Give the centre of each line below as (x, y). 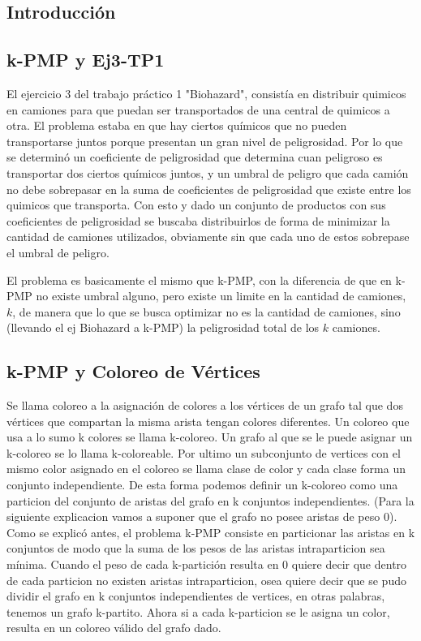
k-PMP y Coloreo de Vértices (133, 371)
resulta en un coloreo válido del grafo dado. (114, 628)
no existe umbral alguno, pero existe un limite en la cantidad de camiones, (221, 296)
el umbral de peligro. (58, 252)
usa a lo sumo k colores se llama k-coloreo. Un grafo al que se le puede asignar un (210, 437)
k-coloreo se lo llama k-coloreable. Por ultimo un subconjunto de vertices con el (204, 452)
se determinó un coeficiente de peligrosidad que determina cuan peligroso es (195, 157)
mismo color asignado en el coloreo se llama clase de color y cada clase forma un (206, 469)
